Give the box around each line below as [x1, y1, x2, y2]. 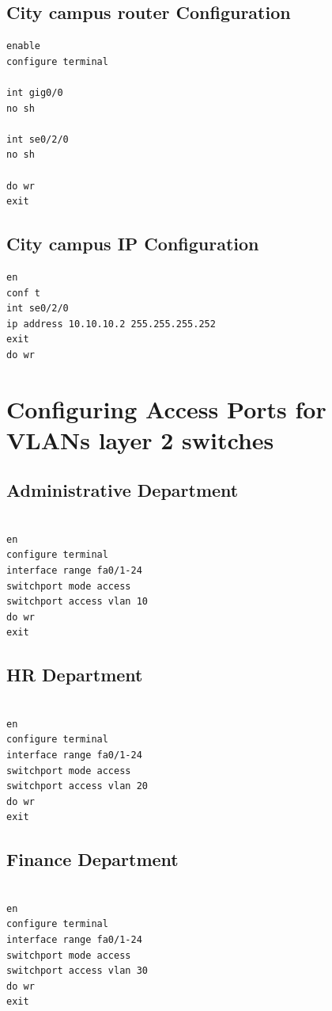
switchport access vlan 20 [6, 780, 148, 792]
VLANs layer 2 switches [6, 423, 274, 456]
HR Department [6, 662, 143, 687]
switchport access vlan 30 [6, 965, 148, 977]
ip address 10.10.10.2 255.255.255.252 [6, 318, 216, 330]
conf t [6, 287, 40, 299]
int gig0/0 [6, 86, 63, 98]
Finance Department [6, 847, 179, 872]
